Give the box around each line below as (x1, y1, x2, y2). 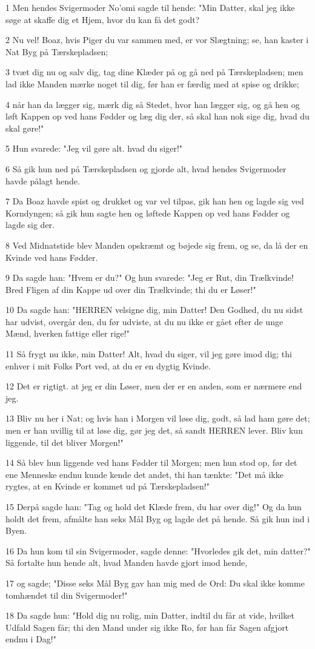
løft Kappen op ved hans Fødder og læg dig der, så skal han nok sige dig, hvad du (5, 110, 310, 123)
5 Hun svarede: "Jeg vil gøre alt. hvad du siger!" (5, 142, 183, 155)
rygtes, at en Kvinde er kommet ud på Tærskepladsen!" (5, 480, 210, 493)
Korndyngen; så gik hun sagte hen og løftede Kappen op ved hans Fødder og (5, 206, 290, 219)
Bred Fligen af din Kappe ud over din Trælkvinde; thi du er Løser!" (5, 283, 256, 295)
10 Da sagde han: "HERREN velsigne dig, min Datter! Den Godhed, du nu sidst (5, 303, 303, 316)
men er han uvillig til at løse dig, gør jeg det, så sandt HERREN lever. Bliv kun (5, 424, 303, 437)
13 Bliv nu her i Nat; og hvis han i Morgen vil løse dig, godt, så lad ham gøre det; (5, 412, 310, 425)
